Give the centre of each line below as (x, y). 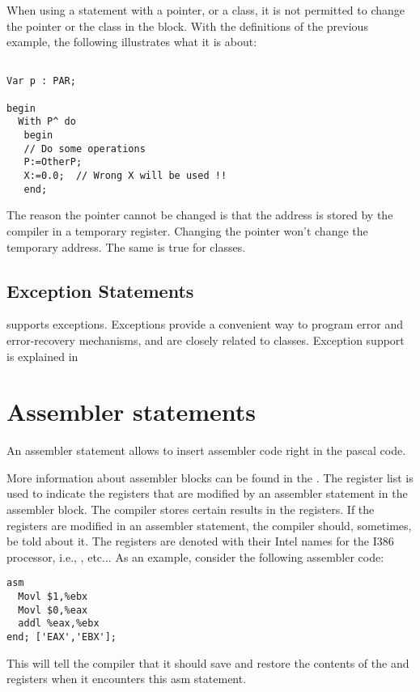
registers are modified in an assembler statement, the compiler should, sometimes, (209, 525)
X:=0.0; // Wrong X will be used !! (125, 176)
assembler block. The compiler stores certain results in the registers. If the (191, 509)
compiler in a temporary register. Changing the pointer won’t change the (187, 230)
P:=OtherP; (53, 162)
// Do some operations (85, 149)
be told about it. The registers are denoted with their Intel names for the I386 (200, 541)
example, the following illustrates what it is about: (132, 42)
